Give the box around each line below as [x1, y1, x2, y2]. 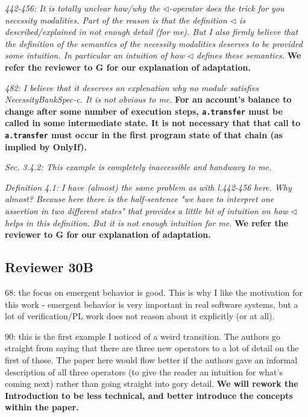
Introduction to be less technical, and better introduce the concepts [5, 389, 293, 401]
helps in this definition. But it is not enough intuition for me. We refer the [5, 216, 289, 229]
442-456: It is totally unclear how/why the [5, 2, 160, 14]
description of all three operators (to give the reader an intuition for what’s [5, 365, 283, 378]
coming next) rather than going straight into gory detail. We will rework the [5, 377, 298, 390]
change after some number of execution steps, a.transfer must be [5, 104, 283, 117]
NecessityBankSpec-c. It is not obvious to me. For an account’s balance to [5, 93, 292, 106]
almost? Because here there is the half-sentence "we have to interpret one [5, 193, 274, 205]
